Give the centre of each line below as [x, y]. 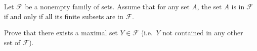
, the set [209, 6]
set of [12, 42]
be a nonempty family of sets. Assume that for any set [107, 6]
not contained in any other [203, 33]
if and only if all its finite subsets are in [64, 16]
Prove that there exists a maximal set [61, 33]
